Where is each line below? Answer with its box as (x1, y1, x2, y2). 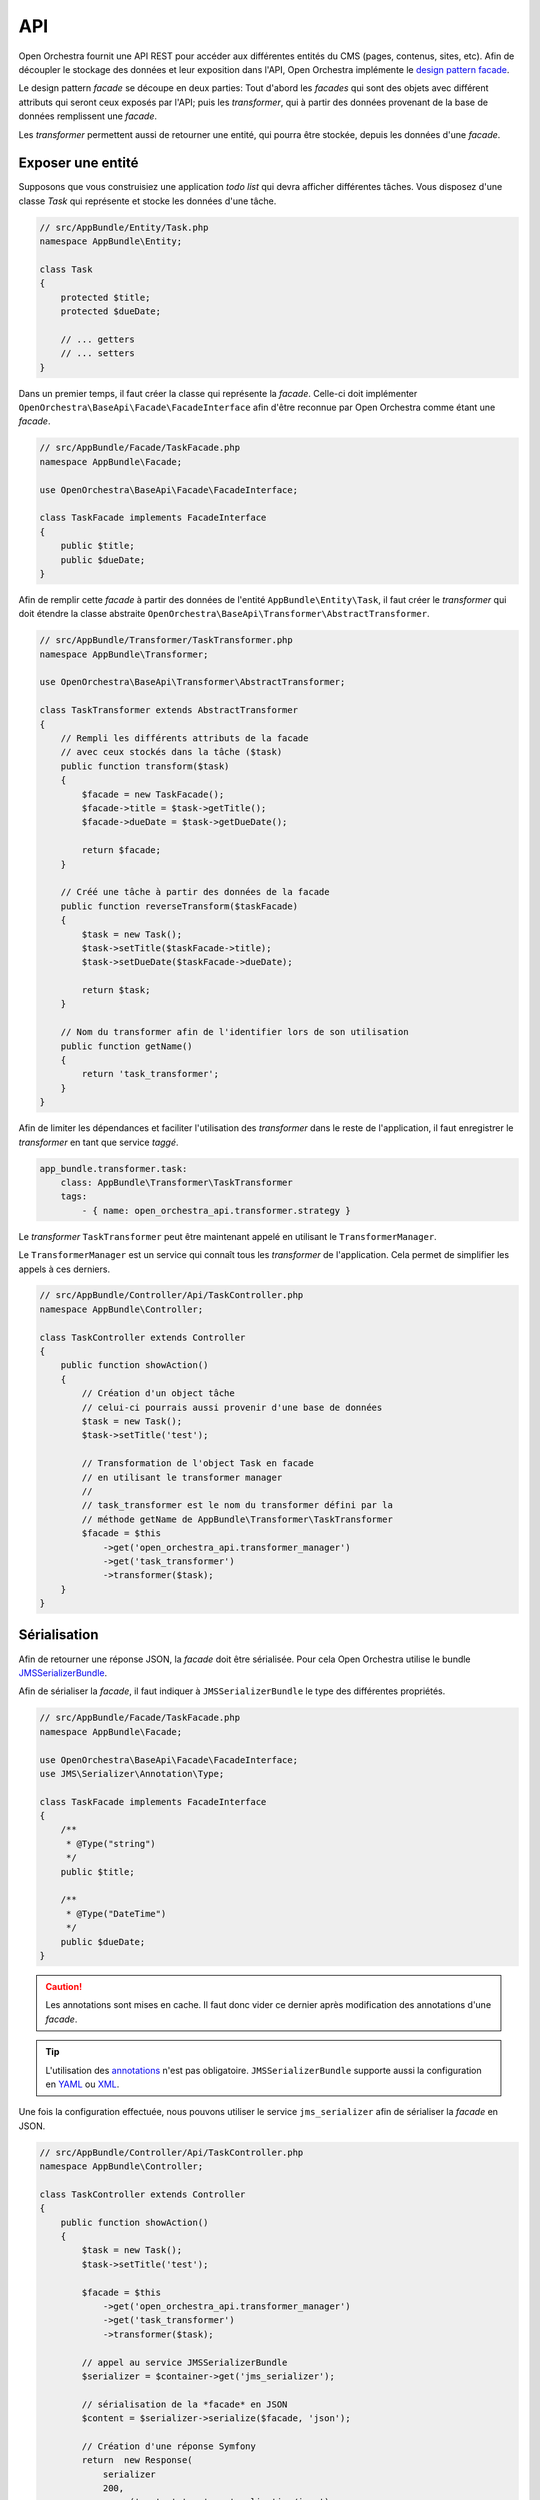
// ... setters (60, 348, 135, 359)
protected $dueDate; (60, 306, 162, 317)
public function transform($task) (60, 760, 230, 772)
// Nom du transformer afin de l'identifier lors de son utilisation (60, 1026, 409, 1038)
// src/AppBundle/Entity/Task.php (39, 221, 209, 233)
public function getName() (60, 1040, 194, 1052)
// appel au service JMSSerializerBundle (81, 2356, 288, 2368)
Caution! (45, 1980, 83, 1992)
